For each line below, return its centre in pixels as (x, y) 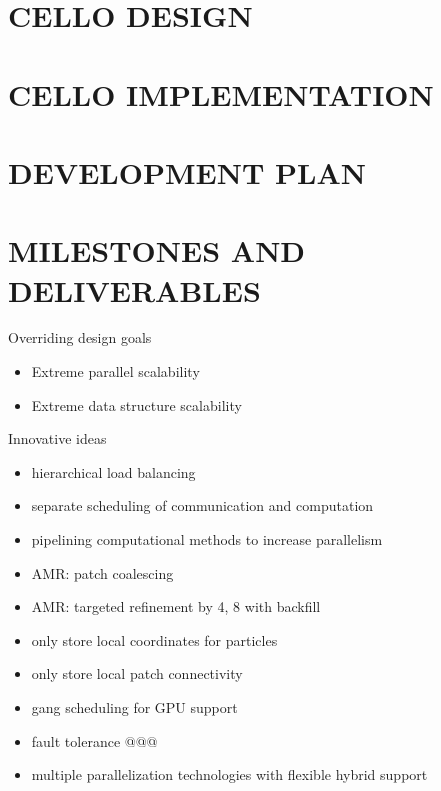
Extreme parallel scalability (115, 371)
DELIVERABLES (134, 289)
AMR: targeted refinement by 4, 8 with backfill (176, 606)
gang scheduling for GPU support (134, 706)
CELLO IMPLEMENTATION (221, 93)
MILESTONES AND (157, 250)
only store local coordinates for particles (154, 639)
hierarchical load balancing (113, 471)
